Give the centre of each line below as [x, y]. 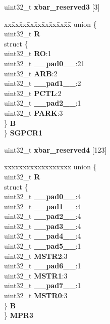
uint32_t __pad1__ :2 [43, 83]
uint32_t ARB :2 [31, 73]
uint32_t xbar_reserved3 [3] [52, 7]
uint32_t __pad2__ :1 [43, 103]
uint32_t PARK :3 [34, 112]
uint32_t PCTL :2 [33, 93]
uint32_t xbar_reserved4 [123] [56, 149]
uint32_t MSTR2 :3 [36, 256]
